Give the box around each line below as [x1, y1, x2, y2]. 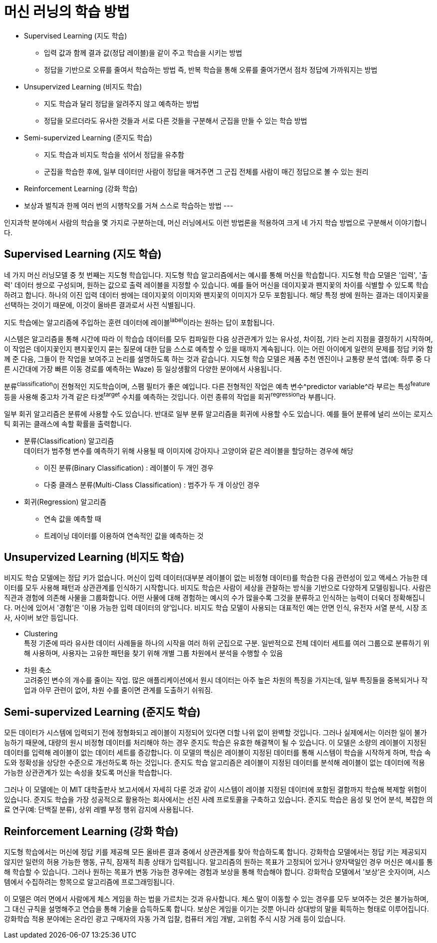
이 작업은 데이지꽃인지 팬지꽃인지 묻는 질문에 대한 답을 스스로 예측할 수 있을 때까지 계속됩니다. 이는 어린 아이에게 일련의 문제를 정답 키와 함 [4, 345, 433, 354]
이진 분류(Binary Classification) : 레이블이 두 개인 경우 [44, 463, 214, 472]
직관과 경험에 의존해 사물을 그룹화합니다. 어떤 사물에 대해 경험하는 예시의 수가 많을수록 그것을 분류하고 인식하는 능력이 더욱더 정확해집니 [4, 593, 425, 602]
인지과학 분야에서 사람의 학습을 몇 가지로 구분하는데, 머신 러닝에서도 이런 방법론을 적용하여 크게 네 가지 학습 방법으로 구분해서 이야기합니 [4, 218, 427, 227]
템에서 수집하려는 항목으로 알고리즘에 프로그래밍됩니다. [4, 878, 175, 887]
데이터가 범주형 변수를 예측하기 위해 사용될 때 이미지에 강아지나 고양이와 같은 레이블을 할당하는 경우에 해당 [24, 446, 354, 455]
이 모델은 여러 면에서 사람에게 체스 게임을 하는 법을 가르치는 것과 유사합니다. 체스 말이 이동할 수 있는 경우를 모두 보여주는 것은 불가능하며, [4, 895, 429, 904]
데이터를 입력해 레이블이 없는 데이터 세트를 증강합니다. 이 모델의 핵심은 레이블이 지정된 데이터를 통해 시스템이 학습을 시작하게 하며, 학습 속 [4, 748, 431, 757]
